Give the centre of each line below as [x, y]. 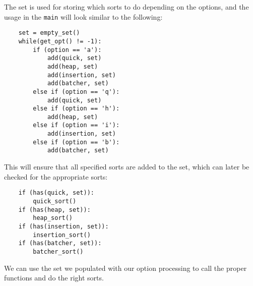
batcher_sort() [58, 251]
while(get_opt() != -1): [60, 41]
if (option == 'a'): [67, 50]
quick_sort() [55, 201]
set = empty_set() [49, 33]
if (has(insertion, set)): [64, 226]
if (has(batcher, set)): [60, 243]
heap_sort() [53, 218]
